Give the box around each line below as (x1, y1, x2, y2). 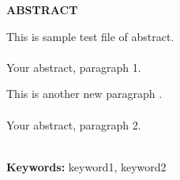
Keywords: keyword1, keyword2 (6, 158, 167, 174)
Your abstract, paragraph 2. (6, 116, 141, 133)
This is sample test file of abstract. (6, 28, 174, 44)
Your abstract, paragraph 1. (6, 58, 141, 75)
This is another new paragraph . (6, 85, 163, 102)
